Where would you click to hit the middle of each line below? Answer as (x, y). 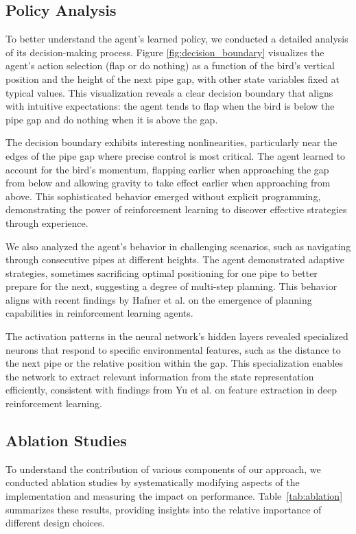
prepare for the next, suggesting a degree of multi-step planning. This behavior (171, 286)
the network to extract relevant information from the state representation (160, 376)
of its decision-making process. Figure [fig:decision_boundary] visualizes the (165, 52)
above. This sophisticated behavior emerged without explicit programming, (163, 196)
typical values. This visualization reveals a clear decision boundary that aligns (169, 92)
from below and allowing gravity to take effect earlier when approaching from (168, 183)
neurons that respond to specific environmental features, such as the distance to (173, 349)
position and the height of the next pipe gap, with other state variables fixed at (173, 78)
